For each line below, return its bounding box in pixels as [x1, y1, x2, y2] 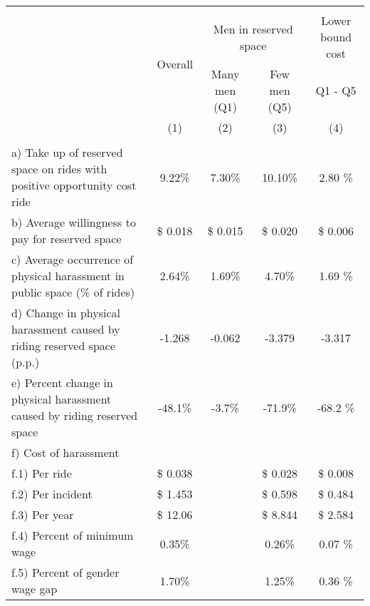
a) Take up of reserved [11, 144, 123, 160]
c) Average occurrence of [11, 251, 134, 267]
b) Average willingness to [11, 214, 136, 230]
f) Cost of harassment [11, 444, 120, 461]
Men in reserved [213, 20, 293, 37]
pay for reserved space [11, 230, 122, 247]
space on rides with [11, 160, 107, 177]
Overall [157, 55, 194, 72]
